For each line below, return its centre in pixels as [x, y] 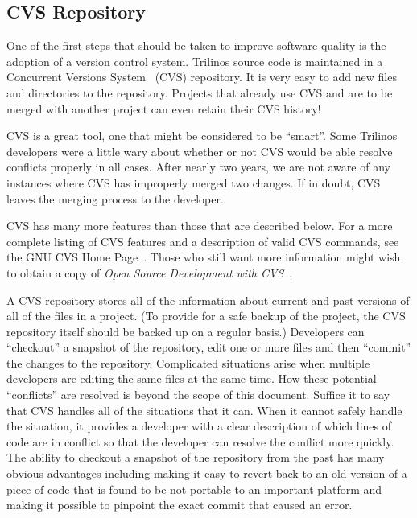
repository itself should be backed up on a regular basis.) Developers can [186, 331]
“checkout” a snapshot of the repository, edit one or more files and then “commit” [209, 347]
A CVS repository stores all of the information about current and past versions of [208, 300]
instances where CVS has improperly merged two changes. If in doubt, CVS [194, 182]
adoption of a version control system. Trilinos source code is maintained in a [195, 61]
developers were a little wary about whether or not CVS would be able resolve [200, 151]
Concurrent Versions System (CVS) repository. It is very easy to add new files [202, 77]
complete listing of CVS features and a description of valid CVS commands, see [203, 241]
